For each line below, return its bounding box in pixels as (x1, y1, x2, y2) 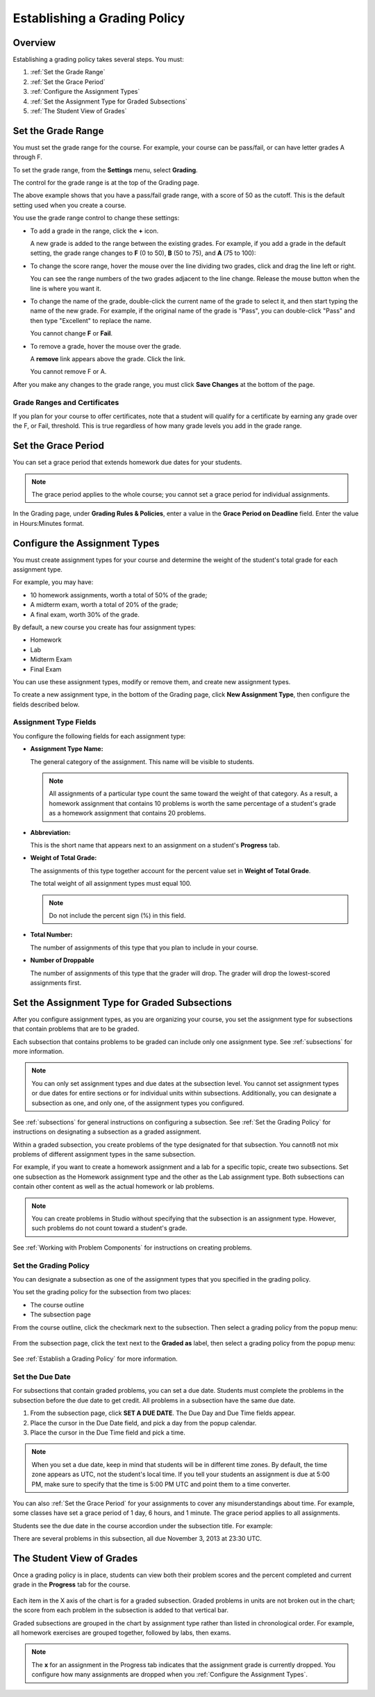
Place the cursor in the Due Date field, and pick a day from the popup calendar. (30, 1418, 257, 1427)
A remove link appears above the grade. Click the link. (30, 354, 186, 363)
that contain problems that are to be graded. (12, 1025, 140, 1033)
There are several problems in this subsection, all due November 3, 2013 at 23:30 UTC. (12, 1534, 262, 1543)
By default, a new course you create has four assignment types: (12, 622, 196, 631)
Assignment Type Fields (12, 718, 97, 727)
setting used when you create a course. (12, 201, 126, 209)
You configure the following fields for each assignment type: (12, 731, 186, 740)
